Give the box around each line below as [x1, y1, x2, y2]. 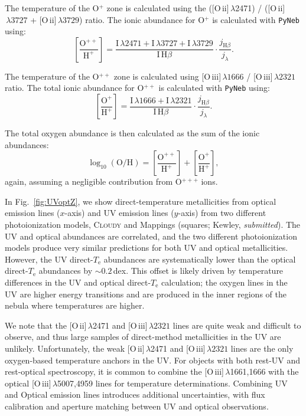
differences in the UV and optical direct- [5, 276, 151, 289]
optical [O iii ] [5, 376, 51, 389]
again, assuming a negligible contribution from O [5, 175, 182, 188]
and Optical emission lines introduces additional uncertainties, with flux [5, 388, 265, 401]
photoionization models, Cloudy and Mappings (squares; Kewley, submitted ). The [5, 218, 301, 231]
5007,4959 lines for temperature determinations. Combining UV [57, 376, 288, 389]
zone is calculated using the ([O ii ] [106, 2, 229, 14]
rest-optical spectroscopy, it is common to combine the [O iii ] [5, 365, 224, 378]
